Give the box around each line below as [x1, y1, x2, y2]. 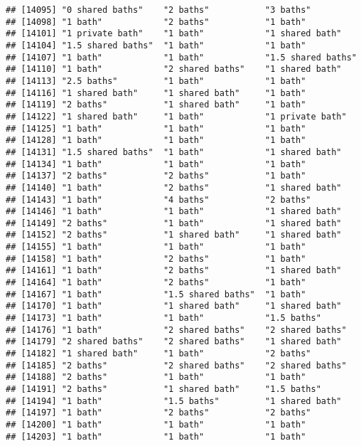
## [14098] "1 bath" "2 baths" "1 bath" [6, 16, 306, 27]
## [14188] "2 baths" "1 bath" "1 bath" [6, 372, 306, 383]
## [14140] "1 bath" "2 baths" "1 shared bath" [6, 182, 342, 193]
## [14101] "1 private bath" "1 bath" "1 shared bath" [6, 28, 342, 39]
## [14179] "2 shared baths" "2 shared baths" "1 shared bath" [6, 336, 342, 347]
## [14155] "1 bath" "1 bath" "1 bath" [6, 242, 306, 253]
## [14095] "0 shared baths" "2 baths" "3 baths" [6, 5, 311, 15]
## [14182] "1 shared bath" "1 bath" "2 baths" [6, 349, 311, 359]
